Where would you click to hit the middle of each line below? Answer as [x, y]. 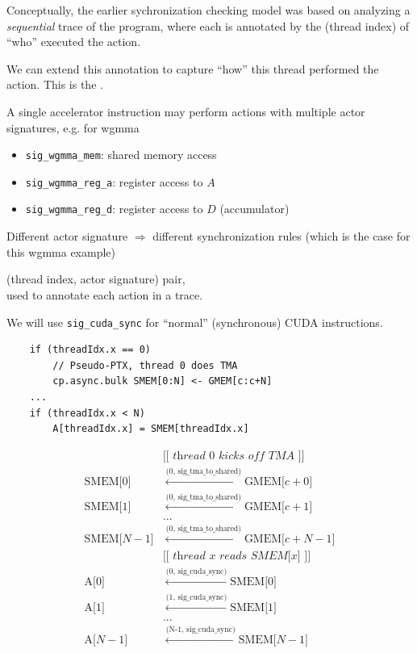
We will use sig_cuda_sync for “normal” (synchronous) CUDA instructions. [195, 322]
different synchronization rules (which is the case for [281, 236]
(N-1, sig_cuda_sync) [200, 630]
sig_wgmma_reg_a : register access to [114, 181]
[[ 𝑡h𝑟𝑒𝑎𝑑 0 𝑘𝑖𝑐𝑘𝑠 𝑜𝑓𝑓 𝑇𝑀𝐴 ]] [234, 456]
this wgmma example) [61, 251]
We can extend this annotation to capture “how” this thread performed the [193, 68]
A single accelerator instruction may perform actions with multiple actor [186, 111]
